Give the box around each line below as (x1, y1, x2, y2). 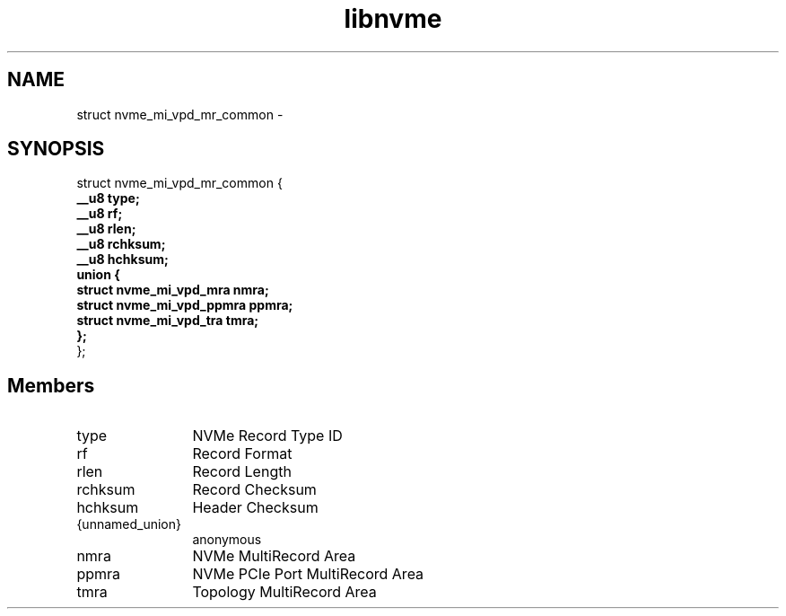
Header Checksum (192, 498, 319, 517)
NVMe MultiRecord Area (192, 547, 356, 566)
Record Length (192, 462, 292, 481)
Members (7, 374, 95, 397)
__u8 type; (76, 190, 140, 207)
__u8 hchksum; (76, 251, 169, 268)
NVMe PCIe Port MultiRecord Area (192, 565, 424, 584)
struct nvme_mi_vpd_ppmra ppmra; (76, 297, 293, 313)
